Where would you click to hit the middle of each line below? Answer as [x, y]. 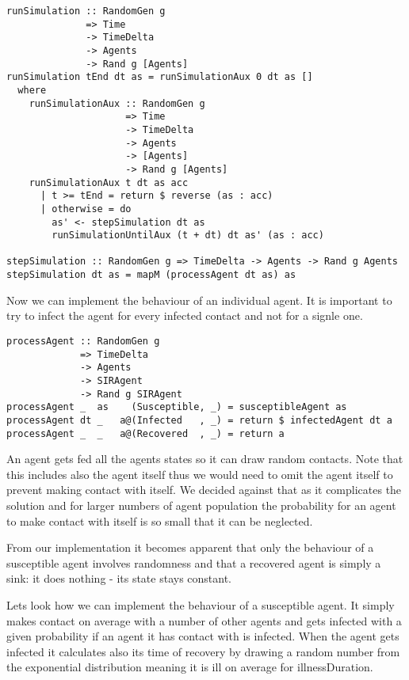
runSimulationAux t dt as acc [109, 182]
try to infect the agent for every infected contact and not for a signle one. [185, 315]
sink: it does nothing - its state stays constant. [119, 578]
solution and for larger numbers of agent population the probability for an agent [201, 505]
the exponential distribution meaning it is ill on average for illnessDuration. [190, 667]
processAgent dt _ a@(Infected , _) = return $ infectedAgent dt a [199, 420]
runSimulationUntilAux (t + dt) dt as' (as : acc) [188, 236]
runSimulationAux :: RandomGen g [117, 103]
